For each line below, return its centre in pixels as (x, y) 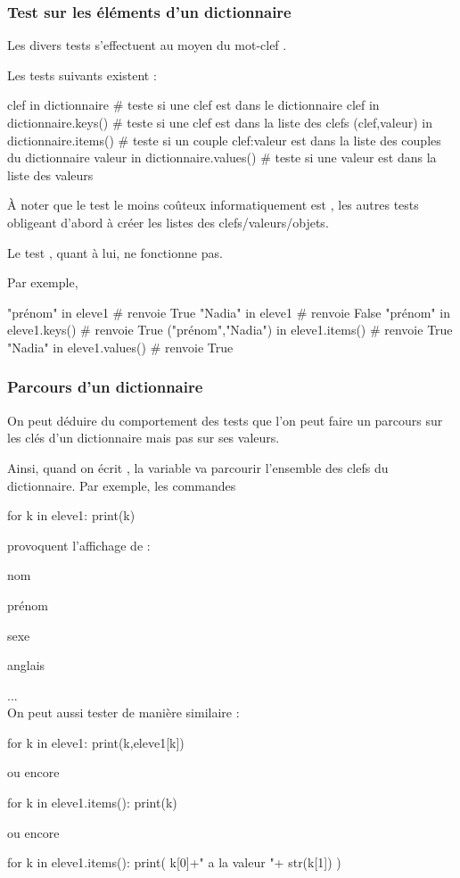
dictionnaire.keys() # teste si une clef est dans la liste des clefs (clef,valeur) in (220, 122)
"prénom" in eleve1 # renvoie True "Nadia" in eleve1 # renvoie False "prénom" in (229, 312)
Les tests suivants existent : (82, 75)
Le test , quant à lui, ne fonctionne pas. (115, 252)
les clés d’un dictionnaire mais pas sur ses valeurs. (144, 438)
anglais (26, 665)
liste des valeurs (50, 174)
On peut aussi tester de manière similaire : (123, 712)
